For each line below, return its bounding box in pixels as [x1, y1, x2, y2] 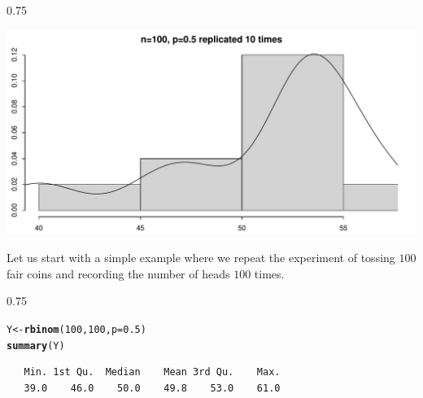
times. [254, 265, 285, 282]
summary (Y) [7, 339, 65, 352]
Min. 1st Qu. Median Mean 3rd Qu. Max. [24, 366, 281, 378]
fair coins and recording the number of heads [7, 265, 230, 282]
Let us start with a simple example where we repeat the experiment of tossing [7, 249, 395, 266]
